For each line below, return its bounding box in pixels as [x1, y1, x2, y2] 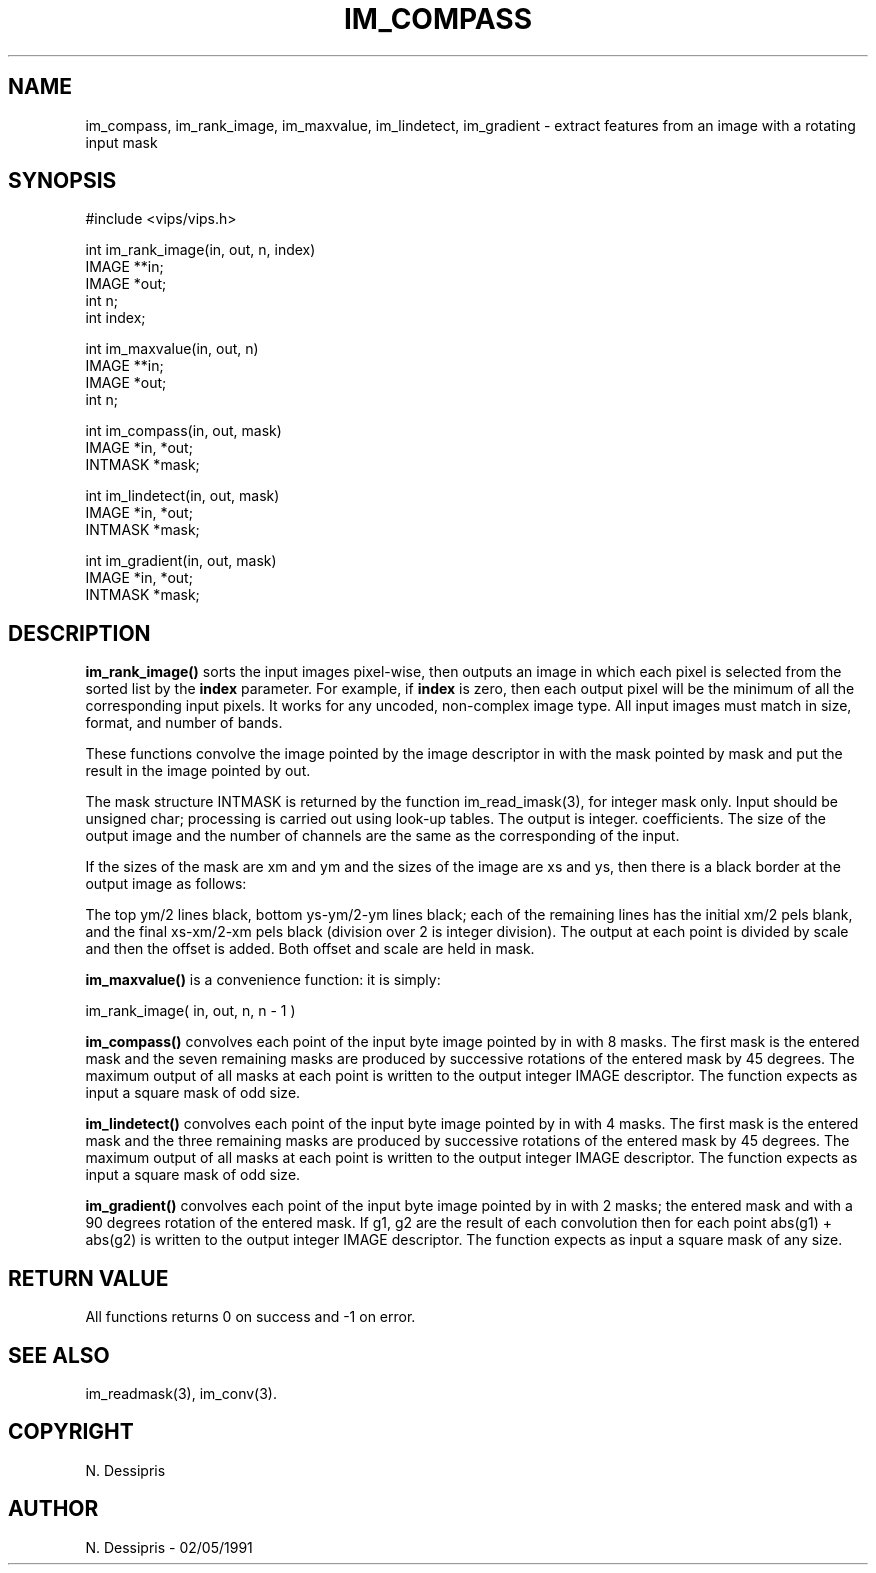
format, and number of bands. [85, 714, 283, 732]
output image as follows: [85, 875, 247, 893]
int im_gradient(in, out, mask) [85, 552, 277, 570]
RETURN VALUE [8, 1265, 169, 1291]
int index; [85, 309, 146, 327]
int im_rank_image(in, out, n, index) [85, 241, 316, 259]
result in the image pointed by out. [85, 762, 311, 780]
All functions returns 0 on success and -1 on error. [85, 1308, 416, 1326]
